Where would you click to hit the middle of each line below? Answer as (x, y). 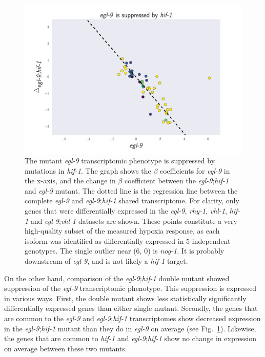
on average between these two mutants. (66, 348)
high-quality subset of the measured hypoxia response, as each (122, 231)
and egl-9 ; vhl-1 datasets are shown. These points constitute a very (134, 220)
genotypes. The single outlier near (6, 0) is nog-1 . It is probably (125, 251)
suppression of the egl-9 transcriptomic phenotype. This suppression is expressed (130, 288)
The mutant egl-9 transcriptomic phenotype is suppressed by (120, 161)
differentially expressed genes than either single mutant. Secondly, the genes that (131, 308)
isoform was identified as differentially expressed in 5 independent (128, 240)
